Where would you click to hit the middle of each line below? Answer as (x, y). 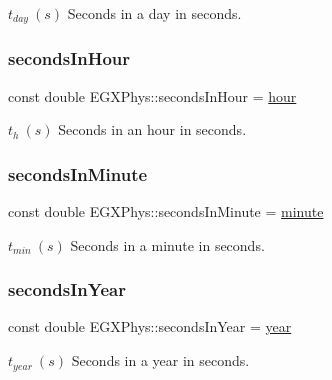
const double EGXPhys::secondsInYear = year (150, 326)
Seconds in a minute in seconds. (167, 244)
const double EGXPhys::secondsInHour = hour (152, 95)
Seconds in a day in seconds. (154, 13)
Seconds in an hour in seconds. (152, 129)
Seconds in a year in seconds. (160, 360)
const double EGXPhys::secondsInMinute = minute (166, 211)
